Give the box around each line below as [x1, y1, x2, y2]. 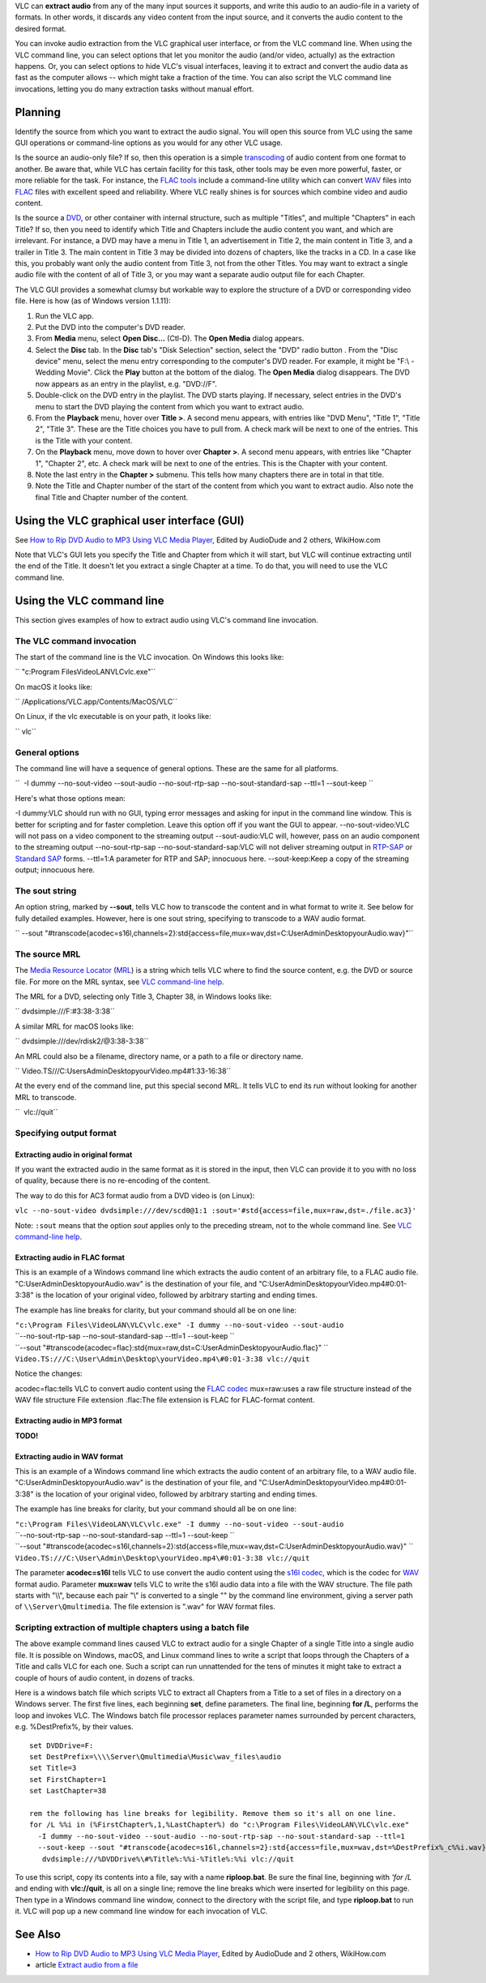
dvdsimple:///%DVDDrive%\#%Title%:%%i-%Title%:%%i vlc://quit [41, 1854, 295, 1864]
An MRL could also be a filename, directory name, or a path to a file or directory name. [15, 1051, 304, 1061]
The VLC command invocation [15, 635, 137, 646]
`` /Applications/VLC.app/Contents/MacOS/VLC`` [15, 697, 178, 707]
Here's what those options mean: [15, 793, 126, 803]
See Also [15, 1927, 61, 1941]
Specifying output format [15, 1127, 117, 1138]
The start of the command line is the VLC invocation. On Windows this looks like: [15, 652, 284, 662]
